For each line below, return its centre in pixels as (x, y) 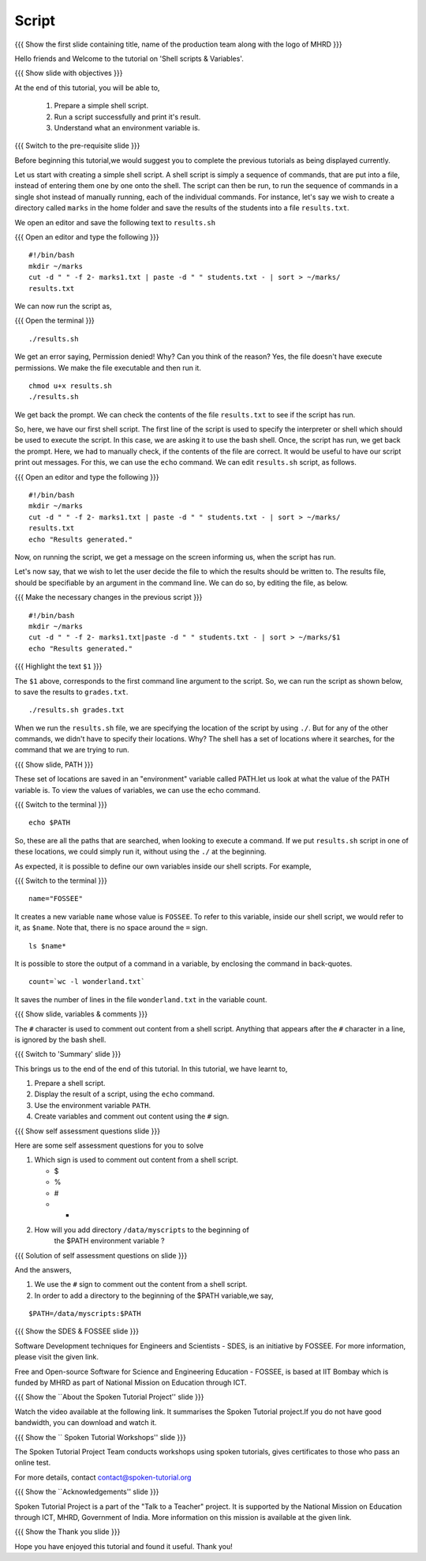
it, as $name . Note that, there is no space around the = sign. (111, 928)
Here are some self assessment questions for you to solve (109, 1145)
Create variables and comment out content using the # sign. (132, 1116)
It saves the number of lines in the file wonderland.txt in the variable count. (141, 999)
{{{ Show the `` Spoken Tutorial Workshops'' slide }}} (101, 1437)
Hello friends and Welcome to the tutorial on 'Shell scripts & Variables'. (129, 58)
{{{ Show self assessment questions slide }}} (88, 1131)
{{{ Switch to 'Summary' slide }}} (68, 1054)
